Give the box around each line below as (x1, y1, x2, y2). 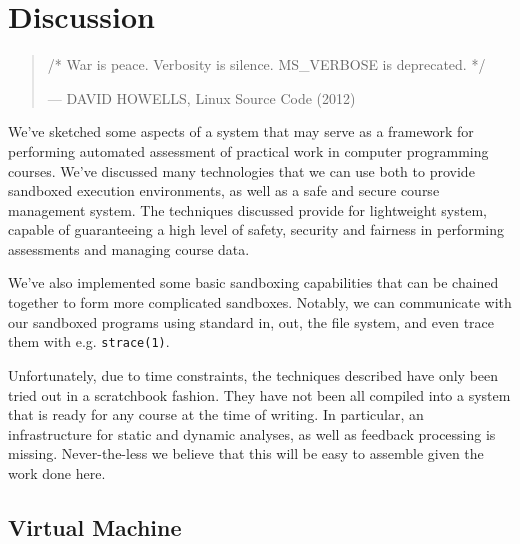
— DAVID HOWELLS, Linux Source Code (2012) (47, 87, 356, 108)
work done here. (8, 462, 106, 483)
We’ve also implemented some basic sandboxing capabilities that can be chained (8, 272, 499, 293)
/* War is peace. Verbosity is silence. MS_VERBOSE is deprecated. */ (47, 54, 486, 75)
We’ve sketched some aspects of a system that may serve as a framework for (8, 121, 474, 142)
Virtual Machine (8, 511, 182, 542)
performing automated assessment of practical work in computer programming (8, 140, 489, 161)
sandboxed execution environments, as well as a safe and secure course (8, 180, 440, 201)
